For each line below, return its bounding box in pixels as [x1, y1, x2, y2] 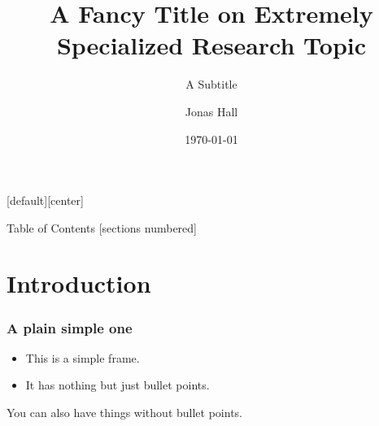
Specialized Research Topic [56, 28, 367, 62]
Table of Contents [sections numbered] [7, 219, 197, 236]
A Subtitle [185, 76, 237, 93]
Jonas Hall [185, 102, 238, 120]
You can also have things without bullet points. [7, 404, 242, 421]
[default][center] [7, 192, 84, 209]
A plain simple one [7, 317, 133, 337]
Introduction [7, 267, 151, 300]
